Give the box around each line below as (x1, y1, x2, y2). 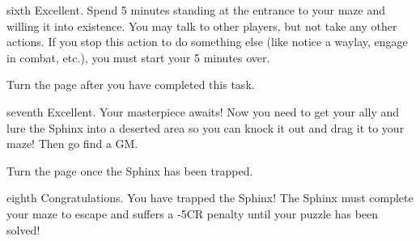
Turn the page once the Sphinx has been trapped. (6, 162, 253, 179)
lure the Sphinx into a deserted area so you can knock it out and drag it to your (6, 119, 405, 136)
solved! (6, 221, 40, 238)
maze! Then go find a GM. (6, 135, 138, 152)
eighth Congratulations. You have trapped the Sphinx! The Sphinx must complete (6, 189, 414, 206)
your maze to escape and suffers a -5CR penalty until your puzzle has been (6, 205, 379, 222)
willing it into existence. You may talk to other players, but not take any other (6, 17, 397, 34)
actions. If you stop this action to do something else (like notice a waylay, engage (6, 33, 408, 50)
